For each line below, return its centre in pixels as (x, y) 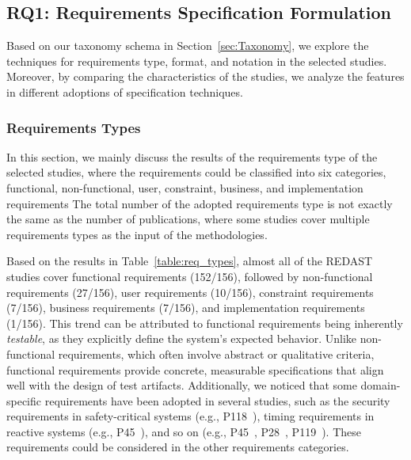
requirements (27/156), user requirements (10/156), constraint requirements (190, 292)
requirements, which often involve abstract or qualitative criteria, (216, 354)
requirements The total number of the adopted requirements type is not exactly (200, 203)
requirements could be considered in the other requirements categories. (178, 447)
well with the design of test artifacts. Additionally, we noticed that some (182, 385)
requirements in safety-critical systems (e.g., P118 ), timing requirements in (190, 416)
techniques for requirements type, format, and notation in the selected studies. (197, 61)
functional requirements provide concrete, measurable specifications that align (195, 369)
